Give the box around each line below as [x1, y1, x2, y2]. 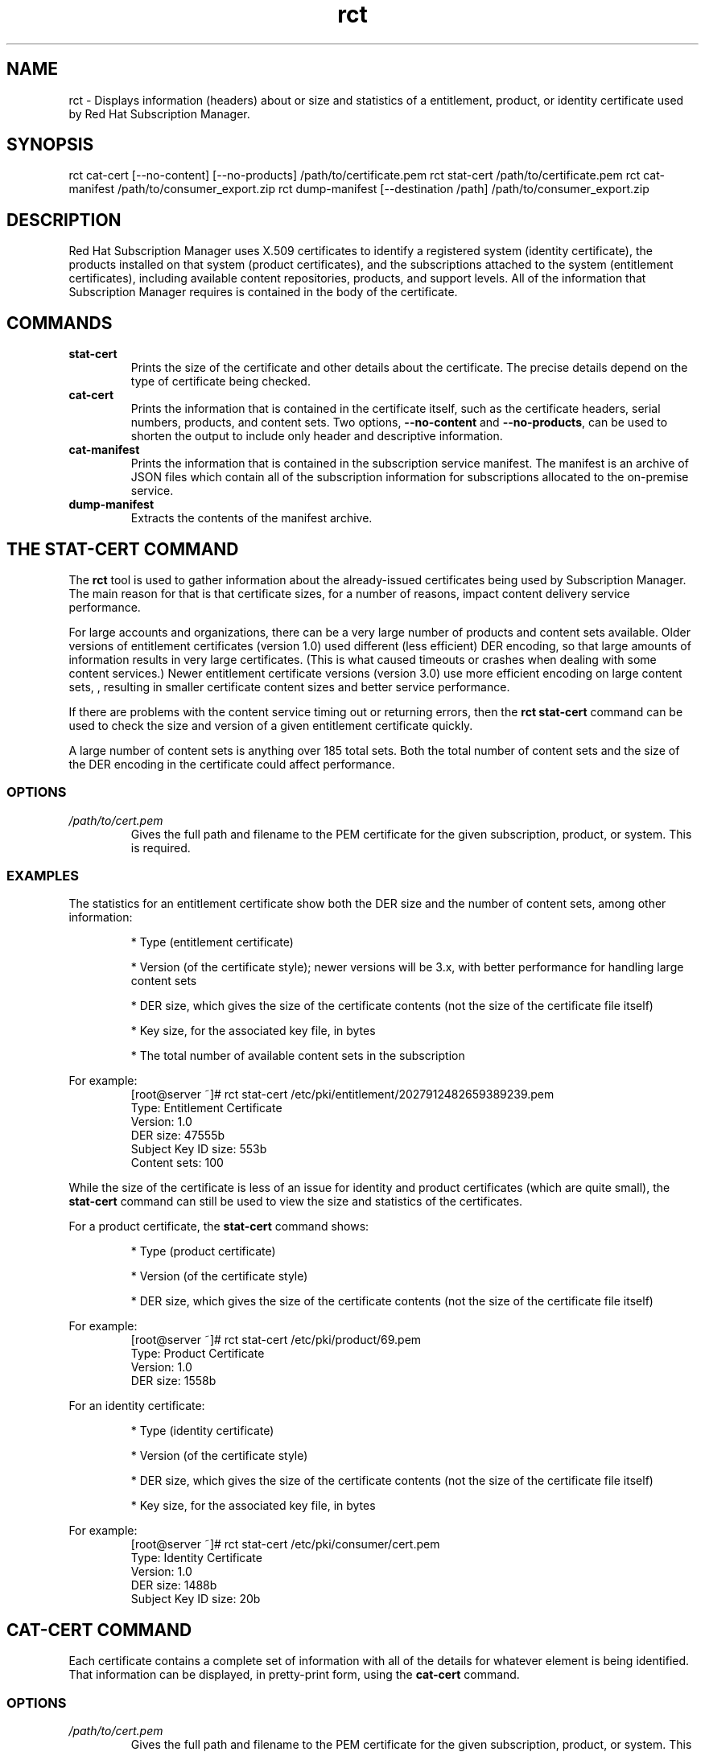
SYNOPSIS [6, 134, 94, 155]
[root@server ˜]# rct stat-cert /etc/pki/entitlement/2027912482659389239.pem [130, 1087, 555, 1102]
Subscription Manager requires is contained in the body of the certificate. [68, 285, 458, 299]
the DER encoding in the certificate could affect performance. [68, 756, 395, 771]
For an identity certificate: [68, 1399, 205, 1413]
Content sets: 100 [130, 1156, 224, 1170]
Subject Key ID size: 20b [130, 1592, 261, 1606]
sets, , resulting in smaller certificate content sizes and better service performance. [68, 679, 510, 694]
